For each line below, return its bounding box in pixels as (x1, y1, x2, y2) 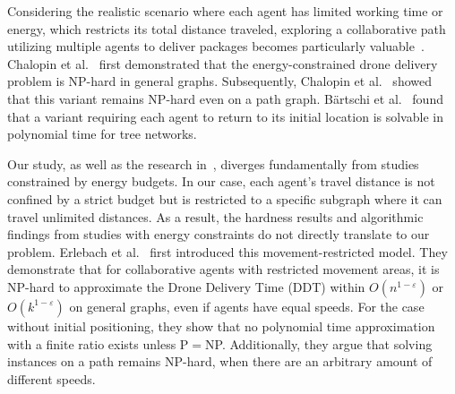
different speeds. (7, 369, 96, 388)
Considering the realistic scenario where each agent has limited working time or (7, 2, 443, 20)
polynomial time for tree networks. (7, 124, 197, 143)
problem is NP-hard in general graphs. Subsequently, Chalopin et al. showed (7, 72, 432, 90)
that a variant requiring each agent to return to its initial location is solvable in (7, 107, 443, 125)
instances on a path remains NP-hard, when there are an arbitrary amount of (7, 352, 433, 371)
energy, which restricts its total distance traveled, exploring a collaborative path (7, 19, 446, 38)
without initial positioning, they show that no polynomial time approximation (7, 316, 435, 335)
